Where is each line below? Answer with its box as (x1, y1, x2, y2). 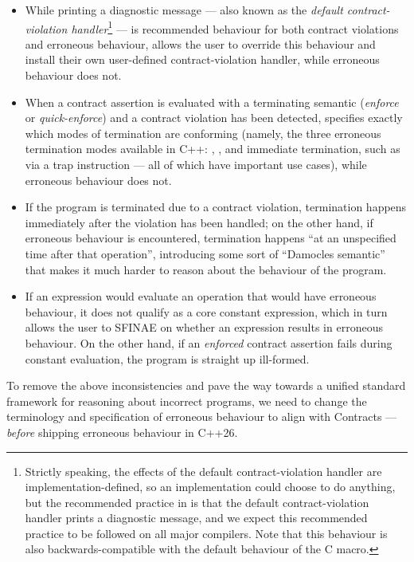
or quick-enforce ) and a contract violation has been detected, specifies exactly (25, 109, 403, 126)
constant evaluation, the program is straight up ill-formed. (25, 350, 310, 367)
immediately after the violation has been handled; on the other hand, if (25, 214, 373, 230)
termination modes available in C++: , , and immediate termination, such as (25, 140, 400, 157)
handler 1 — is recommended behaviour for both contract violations (71, 18, 399, 37)
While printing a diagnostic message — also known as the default (25, 2, 343, 18)
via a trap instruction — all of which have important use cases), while (25, 156, 367, 172)
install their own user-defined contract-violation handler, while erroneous (25, 51, 380, 68)
